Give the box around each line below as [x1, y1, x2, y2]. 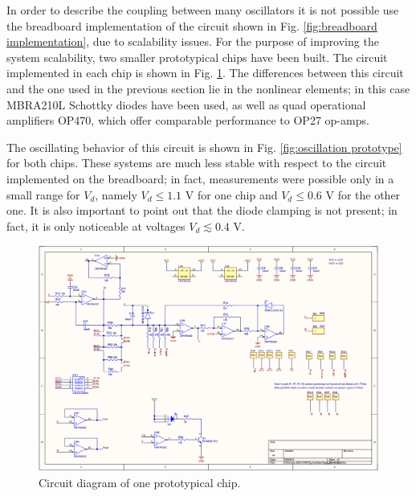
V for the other [325, 186, 401, 203]
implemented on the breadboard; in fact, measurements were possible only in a [6, 170, 394, 187]
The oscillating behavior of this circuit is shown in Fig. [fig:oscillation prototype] [6, 138, 402, 155]
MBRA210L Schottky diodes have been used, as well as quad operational [6, 96, 366, 113]
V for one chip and [185, 186, 278, 203]
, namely [95, 186, 137, 203]
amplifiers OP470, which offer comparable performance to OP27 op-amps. [6, 112, 369, 129]
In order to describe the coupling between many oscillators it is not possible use [6, 2, 399, 18]
